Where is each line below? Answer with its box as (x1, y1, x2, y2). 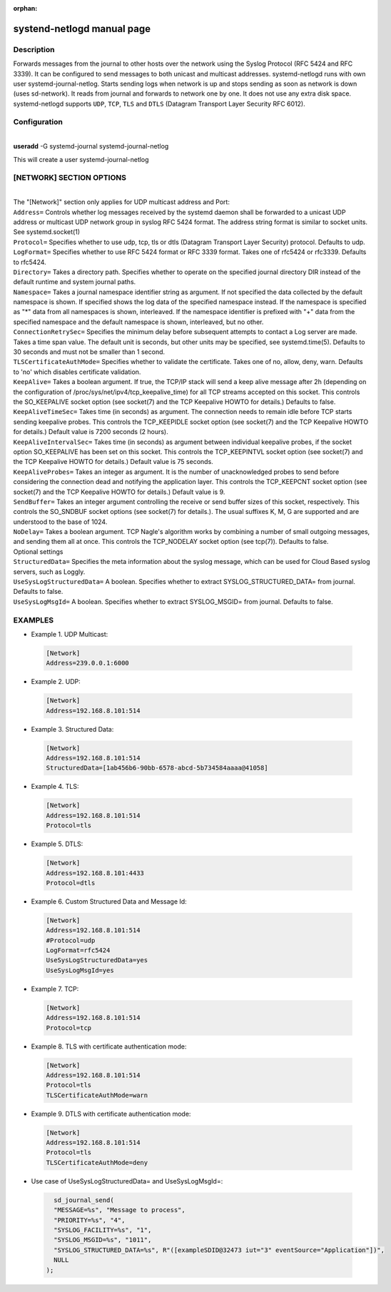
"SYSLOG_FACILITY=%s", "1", (54, 1226, 152, 1234)
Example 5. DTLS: (31, 839, 83, 849)
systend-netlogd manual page (13, 22, 151, 35)
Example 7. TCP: (31, 984, 79, 993)
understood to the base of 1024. (13, 518, 108, 526)
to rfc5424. (13, 258, 46, 266)
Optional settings (13, 547, 64, 556)
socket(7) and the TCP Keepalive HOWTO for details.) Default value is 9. (13, 488, 225, 496)
